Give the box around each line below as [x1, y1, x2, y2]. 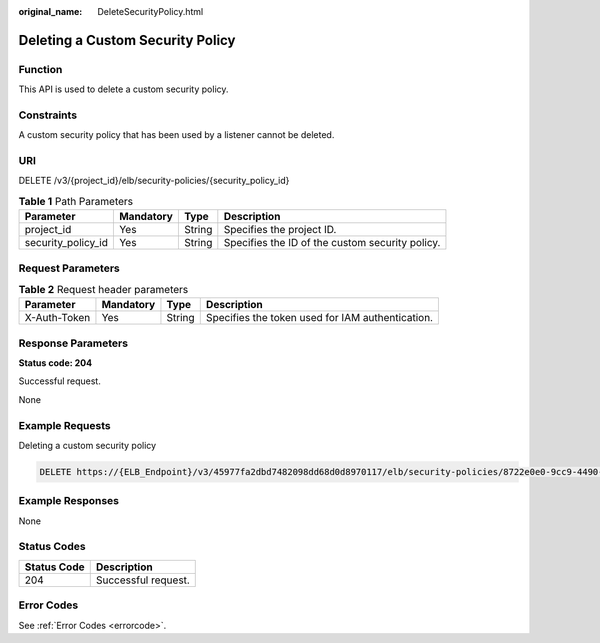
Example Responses [18, 494, 120, 508]
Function [18, 62, 63, 76]
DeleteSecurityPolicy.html [97, 6, 204, 17]
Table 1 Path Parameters [18, 195, 134, 209]
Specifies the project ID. [223, 223, 337, 237]
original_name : [18, 6, 83, 17]
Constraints [18, 108, 78, 122]
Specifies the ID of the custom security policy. [223, 236, 441, 250]
